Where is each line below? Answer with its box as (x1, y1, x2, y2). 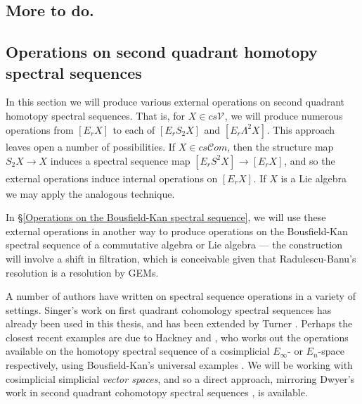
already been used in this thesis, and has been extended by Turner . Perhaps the (6, 316, 353, 331)
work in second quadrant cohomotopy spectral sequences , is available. (6, 385, 308, 400)
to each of (112, 122, 155, 137)
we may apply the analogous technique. (6, 186, 175, 201)
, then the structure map (227, 139, 334, 154)
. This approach (266, 122, 335, 137)
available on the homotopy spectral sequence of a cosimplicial (6, 343, 270, 358)
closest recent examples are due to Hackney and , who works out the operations (6, 329, 349, 344)
